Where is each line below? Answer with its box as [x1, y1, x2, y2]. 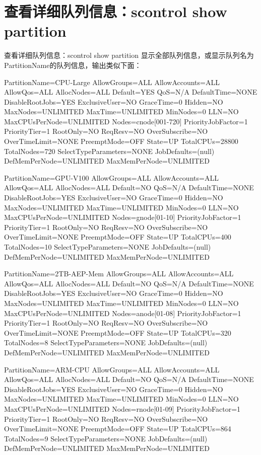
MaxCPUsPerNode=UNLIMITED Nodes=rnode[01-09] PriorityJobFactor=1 [4, 403, 241, 414]
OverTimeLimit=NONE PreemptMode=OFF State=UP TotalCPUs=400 [4, 232, 231, 242]
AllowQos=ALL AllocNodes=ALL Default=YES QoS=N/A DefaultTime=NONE [4, 87, 257, 97]
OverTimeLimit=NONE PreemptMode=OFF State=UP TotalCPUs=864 [4, 423, 231, 434]
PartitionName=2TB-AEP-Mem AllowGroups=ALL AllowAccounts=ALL [4, 268, 234, 279]
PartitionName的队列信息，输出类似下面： [4, 59, 142, 70]
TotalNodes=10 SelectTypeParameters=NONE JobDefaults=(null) [4, 242, 211, 252]
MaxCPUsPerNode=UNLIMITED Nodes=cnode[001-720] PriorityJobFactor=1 [4, 116, 248, 126]
